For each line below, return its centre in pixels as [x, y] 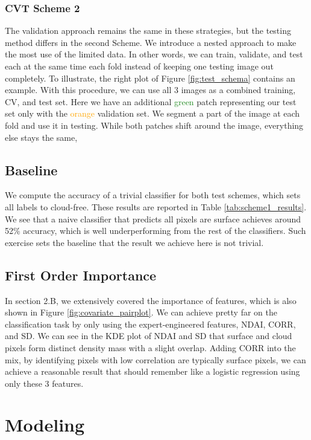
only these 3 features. [44, 383]
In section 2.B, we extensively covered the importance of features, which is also [151, 300]
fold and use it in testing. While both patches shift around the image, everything [154, 125]
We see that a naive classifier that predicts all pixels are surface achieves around [153, 218]
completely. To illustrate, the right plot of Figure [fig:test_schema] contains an [150, 78]
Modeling [45, 425]
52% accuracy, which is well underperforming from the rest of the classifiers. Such [155, 231]
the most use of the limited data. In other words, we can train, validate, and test [154, 54]
